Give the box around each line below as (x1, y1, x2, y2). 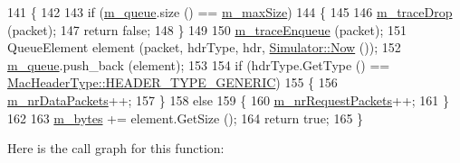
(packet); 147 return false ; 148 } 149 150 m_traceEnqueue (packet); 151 (7, 20, 407, 39)
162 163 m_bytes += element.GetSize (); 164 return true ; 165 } (7, 108, 364, 127)
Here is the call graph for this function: (7, 139, 225, 158)
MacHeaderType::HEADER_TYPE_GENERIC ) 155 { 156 (7, 73, 338, 92)
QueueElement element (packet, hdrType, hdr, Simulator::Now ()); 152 (7, 38, 401, 57)
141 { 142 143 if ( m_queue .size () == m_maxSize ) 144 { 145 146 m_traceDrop (7, 3, 453, 21)
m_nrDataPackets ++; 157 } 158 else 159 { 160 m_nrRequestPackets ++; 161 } (7, 90, 450, 109)
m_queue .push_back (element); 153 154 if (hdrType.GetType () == (7, 55, 390, 74)
